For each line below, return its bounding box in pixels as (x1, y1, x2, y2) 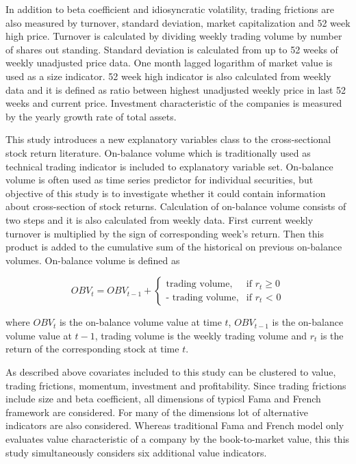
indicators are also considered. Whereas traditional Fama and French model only (5, 418, 344, 433)
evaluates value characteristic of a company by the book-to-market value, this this (5, 432, 350, 446)
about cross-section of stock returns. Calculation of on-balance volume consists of (5, 199, 346, 214)
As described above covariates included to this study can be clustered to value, (5, 365, 336, 379)
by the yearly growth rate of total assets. (5, 109, 177, 123)
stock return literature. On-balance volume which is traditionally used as (5, 145, 311, 159)
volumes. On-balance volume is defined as (5, 253, 180, 267)
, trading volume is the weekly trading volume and (94, 328, 307, 342)
